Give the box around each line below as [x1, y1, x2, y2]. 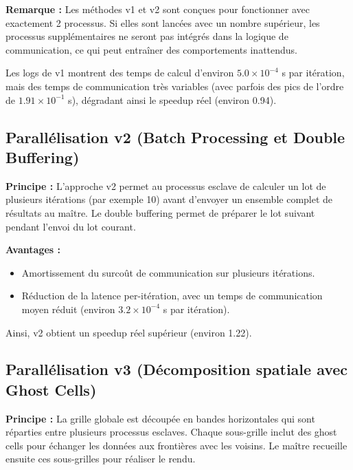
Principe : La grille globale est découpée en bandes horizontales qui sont [5, 411, 315, 425]
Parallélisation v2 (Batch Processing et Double [5, 126, 345, 147]
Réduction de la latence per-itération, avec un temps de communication [21, 288, 323, 303]
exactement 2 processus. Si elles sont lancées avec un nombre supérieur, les [5, 15, 320, 30]
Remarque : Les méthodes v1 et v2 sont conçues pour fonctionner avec [5, 2, 310, 16]
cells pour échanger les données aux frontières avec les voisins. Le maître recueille [5, 438, 348, 452]
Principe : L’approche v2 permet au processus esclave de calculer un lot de [5, 178, 326, 193]
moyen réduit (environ [21, 301, 115, 316]
